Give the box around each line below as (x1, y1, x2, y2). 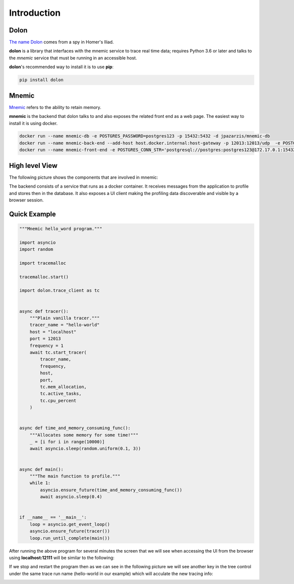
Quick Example (9, 210, 56, 218)
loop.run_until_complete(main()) (29, 535, 110, 541)
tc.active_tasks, (40, 391, 82, 396)
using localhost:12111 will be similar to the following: (9, 555, 115, 560)
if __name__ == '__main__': (19, 515, 87, 520)
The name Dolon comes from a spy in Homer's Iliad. (9, 39, 114, 45)
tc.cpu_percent (40, 398, 77, 403)
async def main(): (19, 467, 64, 472)
